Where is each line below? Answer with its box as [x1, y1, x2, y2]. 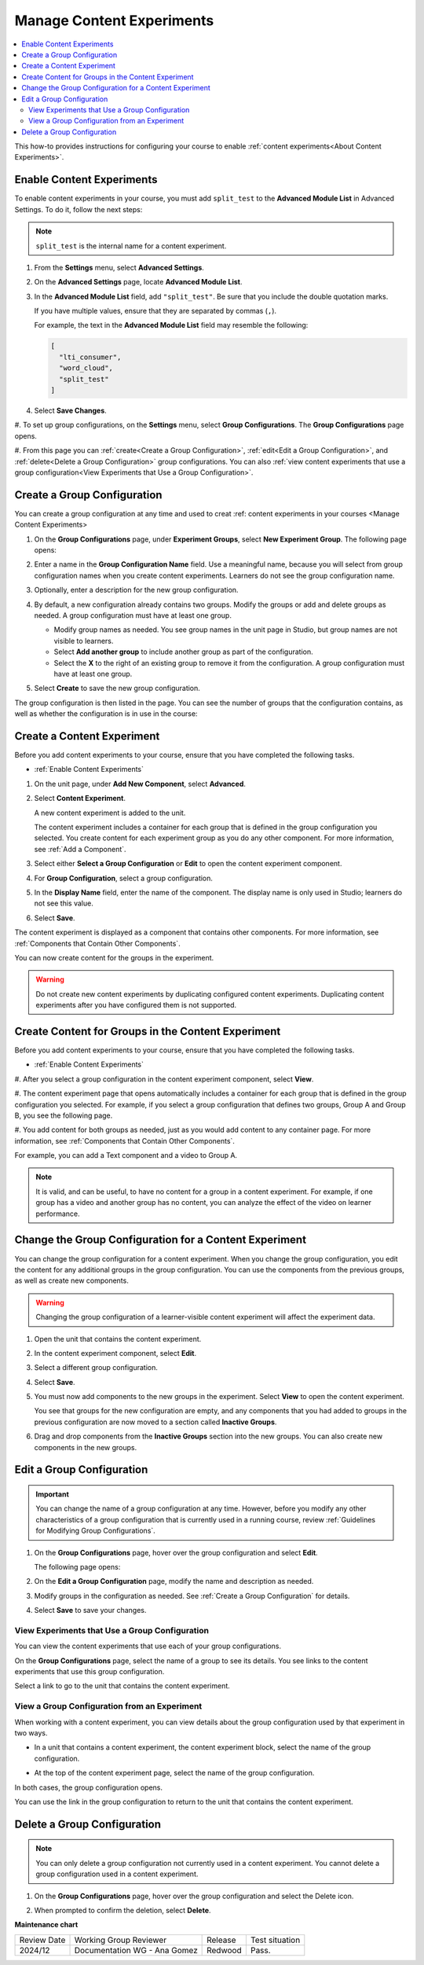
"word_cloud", [59, 364, 114, 373]
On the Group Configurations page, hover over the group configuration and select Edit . [34, 1548, 318, 1557]
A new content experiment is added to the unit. [34, 808, 186, 817]
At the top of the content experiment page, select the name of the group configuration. [34, 1768, 315, 1778]
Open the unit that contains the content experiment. [34, 1334, 202, 1343]
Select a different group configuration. [34, 1363, 159, 1372]
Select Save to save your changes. [34, 1606, 147, 1615]
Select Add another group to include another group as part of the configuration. [53, 647, 313, 656]
